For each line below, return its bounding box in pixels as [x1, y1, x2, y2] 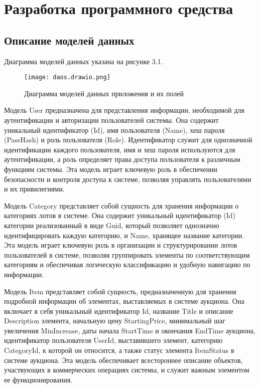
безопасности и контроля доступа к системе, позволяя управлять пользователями [4, 173, 251, 184]
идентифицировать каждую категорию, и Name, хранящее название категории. [4, 230, 244, 240]
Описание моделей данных [4, 32, 135, 48]
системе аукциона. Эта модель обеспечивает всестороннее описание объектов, [4, 354, 243, 365]
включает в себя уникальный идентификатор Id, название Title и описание [4, 305, 233, 316]
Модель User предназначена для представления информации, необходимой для [4, 105, 244, 115]
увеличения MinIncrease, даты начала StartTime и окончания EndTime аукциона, [4, 325, 255, 335]
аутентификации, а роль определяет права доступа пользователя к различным [4, 154, 240, 164]
